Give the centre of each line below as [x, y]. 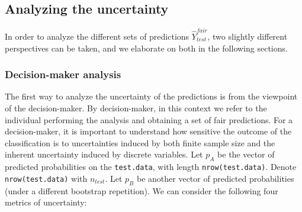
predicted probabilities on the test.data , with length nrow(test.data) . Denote [151, 167]
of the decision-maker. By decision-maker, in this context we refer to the [136, 107]
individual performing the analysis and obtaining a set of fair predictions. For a [149, 119]
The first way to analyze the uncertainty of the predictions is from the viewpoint [151, 96]
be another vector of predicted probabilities [215, 178]
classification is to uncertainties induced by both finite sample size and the [140, 142]
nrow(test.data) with [46, 178]
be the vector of [246, 154]
